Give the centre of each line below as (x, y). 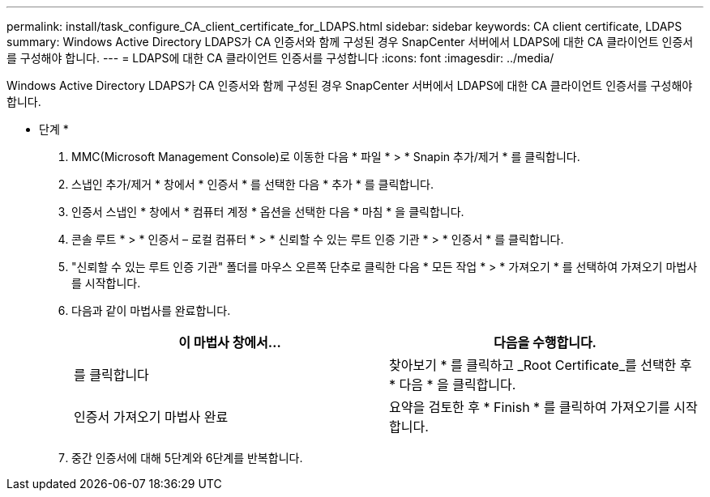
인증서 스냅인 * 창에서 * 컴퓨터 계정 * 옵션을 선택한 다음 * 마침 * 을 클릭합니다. (268, 212)
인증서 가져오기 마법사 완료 (151, 417)
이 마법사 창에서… (230, 342)
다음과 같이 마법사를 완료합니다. (151, 310)
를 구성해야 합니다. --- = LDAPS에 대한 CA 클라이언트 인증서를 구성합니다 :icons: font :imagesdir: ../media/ (280, 58)
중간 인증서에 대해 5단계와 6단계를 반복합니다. (187, 458)
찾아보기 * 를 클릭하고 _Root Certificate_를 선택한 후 (541, 365)
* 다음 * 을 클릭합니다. (453, 384)
